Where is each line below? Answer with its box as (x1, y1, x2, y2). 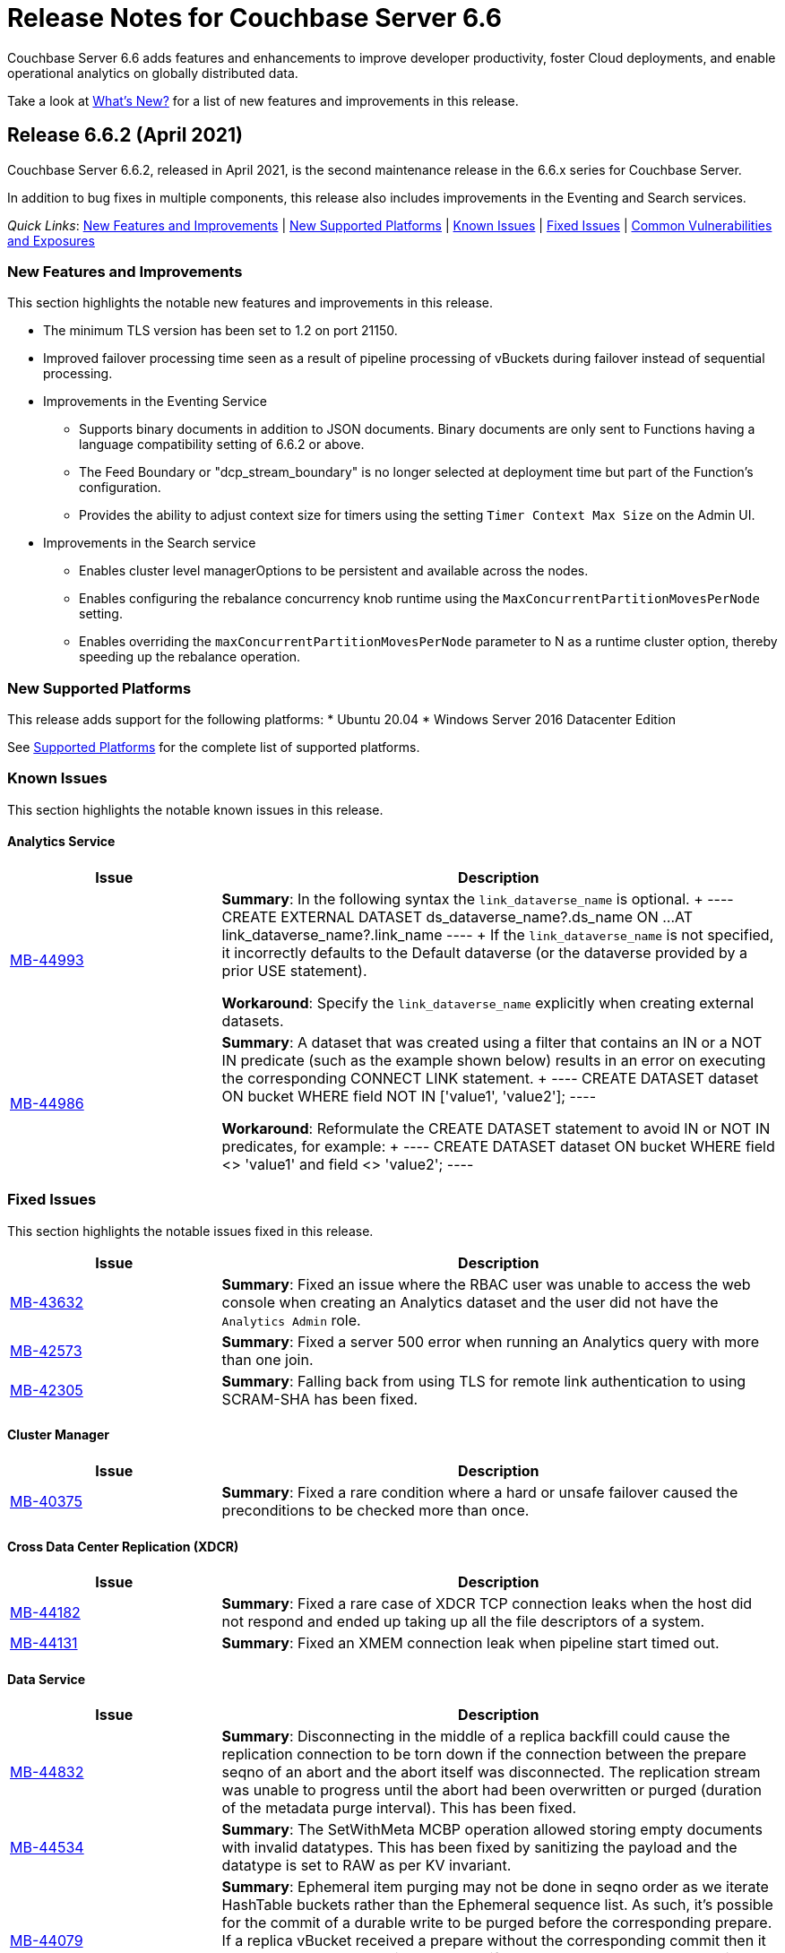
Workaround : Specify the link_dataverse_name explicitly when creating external (221, 994, 755, 1013)
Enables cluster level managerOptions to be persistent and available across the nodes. (79, 563, 589, 579)
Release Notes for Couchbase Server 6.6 (7, 3, 503, 33)
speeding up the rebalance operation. (79, 649, 301, 665)
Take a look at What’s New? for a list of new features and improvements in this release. (7, 92, 519, 108)
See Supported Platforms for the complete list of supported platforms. (7, 739, 420, 756)
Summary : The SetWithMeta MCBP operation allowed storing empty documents (221, 1820, 763, 1839)
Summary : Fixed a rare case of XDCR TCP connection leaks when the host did (221, 1594, 753, 1613)
